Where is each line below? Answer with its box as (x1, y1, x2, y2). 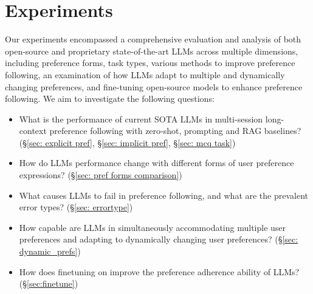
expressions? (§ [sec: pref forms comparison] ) (19, 169, 182, 181)
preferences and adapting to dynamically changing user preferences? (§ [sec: (19, 233, 298, 246)
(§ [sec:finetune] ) (19, 277, 78, 290)
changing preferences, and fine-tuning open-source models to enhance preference (5, 80, 303, 93)
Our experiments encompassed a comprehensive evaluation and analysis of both (5, 33, 301, 45)
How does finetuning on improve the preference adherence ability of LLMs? (19, 265, 300, 278)
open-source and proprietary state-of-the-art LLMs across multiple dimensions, (5, 44, 298, 57)
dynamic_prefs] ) (19, 245, 81, 258)
